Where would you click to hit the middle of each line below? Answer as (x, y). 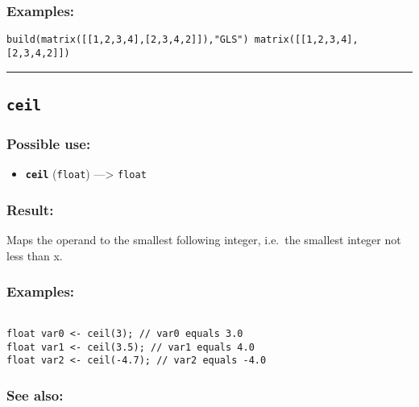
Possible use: (49, 143)
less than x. (35, 255)
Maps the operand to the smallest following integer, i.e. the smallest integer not (204, 239)
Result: (30, 209)
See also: (35, 395)
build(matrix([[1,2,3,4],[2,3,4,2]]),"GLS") (128, 40)
